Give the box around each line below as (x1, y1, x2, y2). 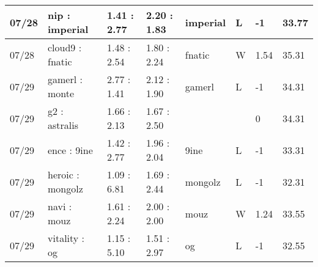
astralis (48, 118, 79, 132)
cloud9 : (48, 40, 82, 54)
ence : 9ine (48, 142, 93, 157)
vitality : (48, 231, 85, 245)
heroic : (48, 167, 79, 181)
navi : (48, 199, 72, 213)
